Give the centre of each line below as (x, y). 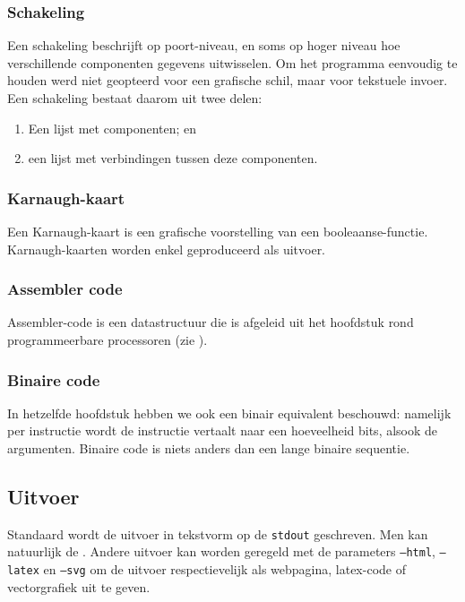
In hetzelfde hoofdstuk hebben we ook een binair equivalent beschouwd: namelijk (229, 413)
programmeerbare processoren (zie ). (108, 340)
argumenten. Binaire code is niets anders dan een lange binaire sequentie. (209, 448)
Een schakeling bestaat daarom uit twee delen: (135, 98)
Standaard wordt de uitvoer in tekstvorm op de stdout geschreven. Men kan (218, 533)
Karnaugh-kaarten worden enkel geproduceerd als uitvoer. (167, 249)
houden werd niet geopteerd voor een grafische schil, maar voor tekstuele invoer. (228, 80)
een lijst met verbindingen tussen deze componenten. (173, 158)
